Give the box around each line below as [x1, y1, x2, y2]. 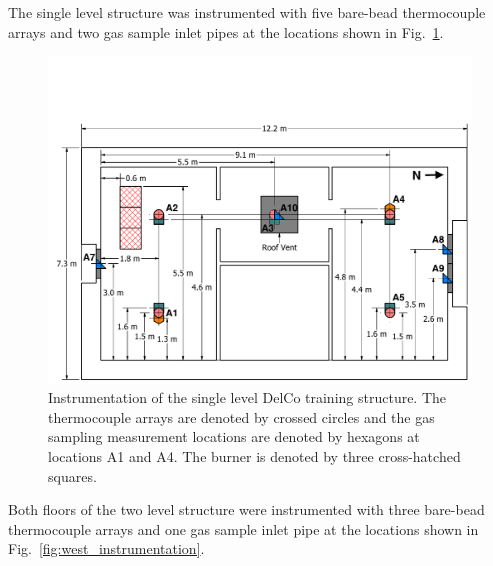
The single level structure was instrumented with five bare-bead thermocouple [8, 2, 486, 22]
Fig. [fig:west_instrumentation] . [8, 538, 205, 559]
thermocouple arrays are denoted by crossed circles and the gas [48, 406, 435, 427]
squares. [48, 465, 97, 486]
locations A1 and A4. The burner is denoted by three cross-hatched [48, 446, 461, 467]
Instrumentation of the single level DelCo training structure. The [48, 387, 447, 408]
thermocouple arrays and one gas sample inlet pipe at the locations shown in [8, 518, 479, 539]
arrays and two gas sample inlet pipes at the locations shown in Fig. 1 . [8, 21, 444, 42]
